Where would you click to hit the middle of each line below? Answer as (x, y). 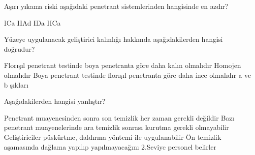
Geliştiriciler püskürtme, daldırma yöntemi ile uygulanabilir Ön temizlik (113, 137)
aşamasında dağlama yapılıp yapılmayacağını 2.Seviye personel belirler (110, 146)
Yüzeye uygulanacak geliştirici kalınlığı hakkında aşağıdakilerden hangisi (113, 39)
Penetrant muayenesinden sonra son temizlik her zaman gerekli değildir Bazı (119, 117)
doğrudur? (19, 48)
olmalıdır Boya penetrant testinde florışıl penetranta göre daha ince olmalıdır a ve (127, 75)
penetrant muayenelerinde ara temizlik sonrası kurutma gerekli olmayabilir (117, 127)
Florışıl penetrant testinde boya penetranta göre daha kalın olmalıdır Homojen (123, 65)
